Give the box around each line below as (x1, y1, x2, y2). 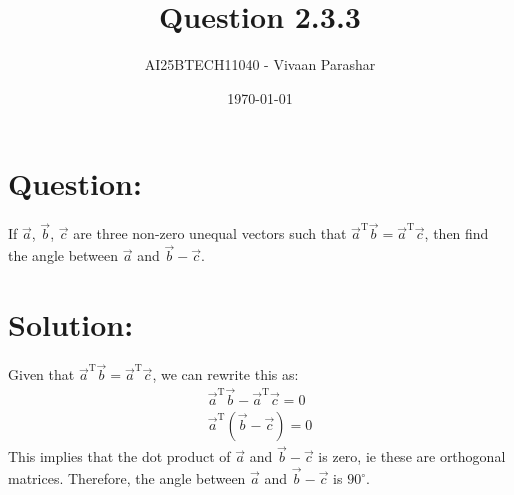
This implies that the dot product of (8, 446, 231, 467)
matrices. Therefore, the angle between (8, 468, 246, 489)
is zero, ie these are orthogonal (318, 446, 506, 467)
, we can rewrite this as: (152, 364, 299, 385)
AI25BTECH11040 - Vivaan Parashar (144, 54, 376, 75)
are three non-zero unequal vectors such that (73, 223, 347, 244)
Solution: (8, 304, 134, 345)
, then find (424, 223, 489, 244)
